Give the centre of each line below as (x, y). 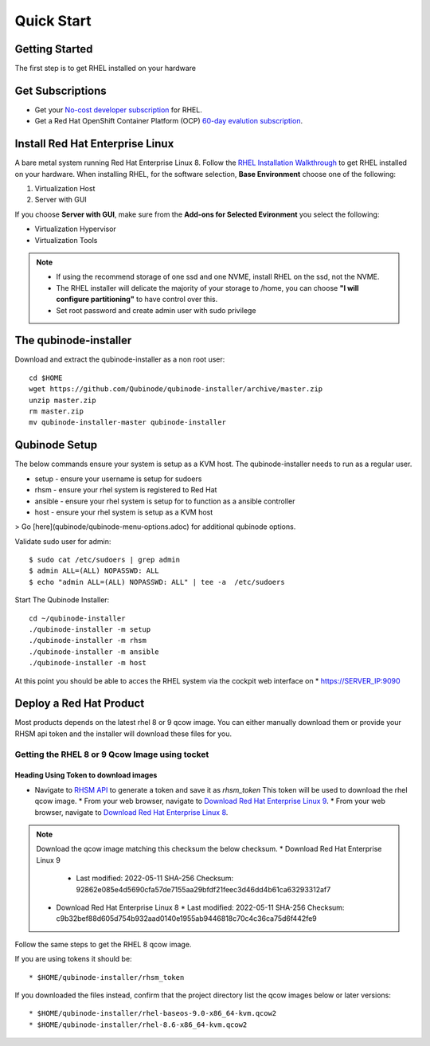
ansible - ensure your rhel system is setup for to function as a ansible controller (165, 501)
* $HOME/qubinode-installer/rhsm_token (107, 977)
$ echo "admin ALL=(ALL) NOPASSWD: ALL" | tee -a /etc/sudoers (157, 582)
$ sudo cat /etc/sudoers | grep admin (105, 560)
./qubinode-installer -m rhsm (88, 641)
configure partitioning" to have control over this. (137, 300)
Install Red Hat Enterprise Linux (94, 144)
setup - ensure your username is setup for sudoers (118, 479)
